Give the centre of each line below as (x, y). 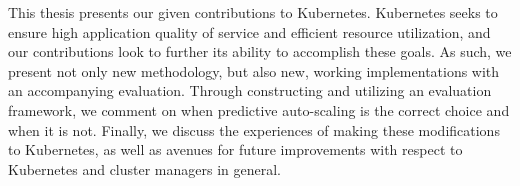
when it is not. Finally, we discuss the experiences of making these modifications (254, 129)
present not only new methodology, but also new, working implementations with (254, 70)
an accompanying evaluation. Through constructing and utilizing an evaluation (250, 90)
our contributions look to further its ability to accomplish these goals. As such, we (260, 51)
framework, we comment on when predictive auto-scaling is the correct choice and (259, 109)
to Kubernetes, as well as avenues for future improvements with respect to (235, 149)
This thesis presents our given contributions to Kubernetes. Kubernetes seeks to (253, 12)
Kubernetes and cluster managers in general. (144, 168)
